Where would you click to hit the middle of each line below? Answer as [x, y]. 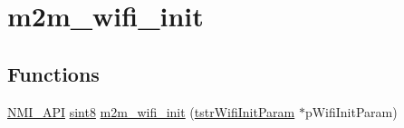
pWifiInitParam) [351, 111]
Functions [53, 73]
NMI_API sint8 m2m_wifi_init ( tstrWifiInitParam [151, 111]
